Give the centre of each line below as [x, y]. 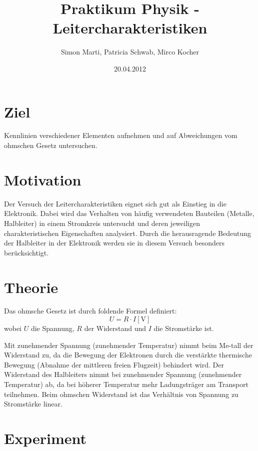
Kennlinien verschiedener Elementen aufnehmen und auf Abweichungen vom [121, 135]
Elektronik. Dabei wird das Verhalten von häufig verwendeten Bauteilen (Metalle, [129, 213]
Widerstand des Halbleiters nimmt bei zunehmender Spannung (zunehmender [123, 374]
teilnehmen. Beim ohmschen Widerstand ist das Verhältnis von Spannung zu [121, 394]
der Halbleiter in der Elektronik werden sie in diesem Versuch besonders [114, 243]
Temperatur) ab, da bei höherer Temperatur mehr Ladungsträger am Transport [126, 384]
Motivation [43, 179]
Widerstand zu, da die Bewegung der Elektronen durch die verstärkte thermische [128, 355]
